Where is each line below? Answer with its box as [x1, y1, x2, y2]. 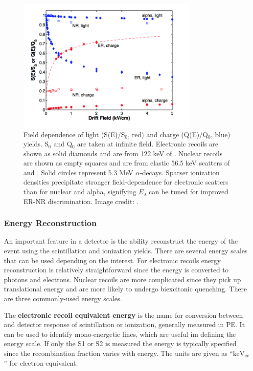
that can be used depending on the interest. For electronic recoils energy [4, 255, 221, 265]
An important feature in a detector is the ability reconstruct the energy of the [4, 236, 238, 246]
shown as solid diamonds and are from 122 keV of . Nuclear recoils [23, 148, 223, 158]
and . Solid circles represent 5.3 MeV [23, 167, 134, 177]
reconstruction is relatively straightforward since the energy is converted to [4, 265, 229, 275]
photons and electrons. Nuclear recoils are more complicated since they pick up [4, 274, 241, 284]
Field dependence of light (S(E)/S [23, 129, 125, 139]
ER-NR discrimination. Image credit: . [23, 196, 138, 206]
